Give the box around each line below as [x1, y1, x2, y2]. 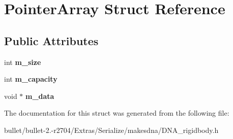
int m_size [4, 56, 41, 67]
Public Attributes [4, 32, 99, 48]
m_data [25, 90, 54, 101]
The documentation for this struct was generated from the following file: [4, 108, 229, 118]
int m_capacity [4, 74, 57, 84]
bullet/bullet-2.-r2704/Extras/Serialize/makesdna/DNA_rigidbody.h [4, 124, 219, 135]
